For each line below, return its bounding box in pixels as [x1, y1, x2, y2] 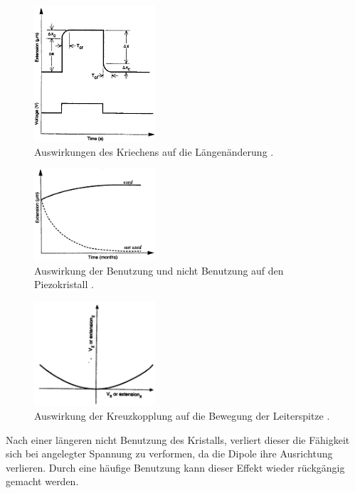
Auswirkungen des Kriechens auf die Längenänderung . [34, 144, 274, 159]
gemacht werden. [6, 474, 79, 489]
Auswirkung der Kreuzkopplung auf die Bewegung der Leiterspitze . [34, 408, 330, 423]
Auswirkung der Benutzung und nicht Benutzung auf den [34, 263, 284, 277]
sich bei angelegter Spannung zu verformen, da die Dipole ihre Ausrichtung [6, 446, 333, 461]
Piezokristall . [34, 277, 94, 292]
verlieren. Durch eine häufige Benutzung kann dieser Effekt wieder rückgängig [6, 460, 345, 475]
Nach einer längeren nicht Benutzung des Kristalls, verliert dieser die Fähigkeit [6, 432, 350, 447]
